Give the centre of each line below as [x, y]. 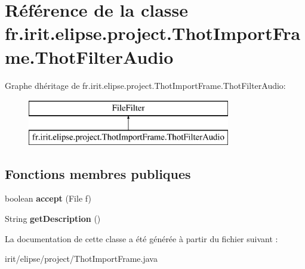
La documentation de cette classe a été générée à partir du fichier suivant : [141, 238]
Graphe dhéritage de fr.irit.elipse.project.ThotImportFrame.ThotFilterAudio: [145, 85]
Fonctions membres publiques [98, 173]
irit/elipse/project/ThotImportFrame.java [81, 259]
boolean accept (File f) [48, 198]
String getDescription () [53, 219]
